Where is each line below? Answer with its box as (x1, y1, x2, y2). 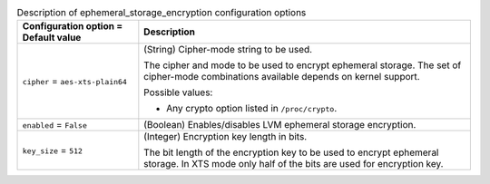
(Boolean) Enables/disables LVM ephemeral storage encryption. (143, 119, 416, 131)
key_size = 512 (22, 144, 83, 157)
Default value (22, 32, 82, 44)
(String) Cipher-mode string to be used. (143, 44, 313, 56)
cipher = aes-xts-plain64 (22, 75, 127, 88)
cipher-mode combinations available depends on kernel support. (143, 71, 421, 83)
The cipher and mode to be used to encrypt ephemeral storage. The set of (143, 59, 462, 72)
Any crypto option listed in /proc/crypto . (166, 102, 338, 115)
